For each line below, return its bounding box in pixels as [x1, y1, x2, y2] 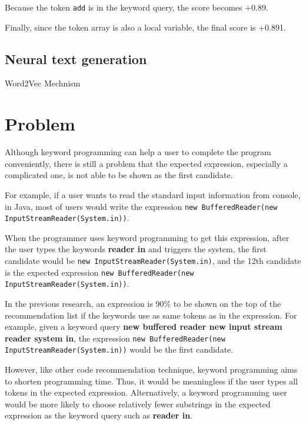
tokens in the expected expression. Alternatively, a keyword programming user [5, 386, 287, 399]
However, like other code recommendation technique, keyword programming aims [5, 363, 298, 376]
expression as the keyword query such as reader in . [5, 409, 193, 421]
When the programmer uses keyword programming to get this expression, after [5, 231, 290, 243]
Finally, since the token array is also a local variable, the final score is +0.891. [5, 21, 286, 33]
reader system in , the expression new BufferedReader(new [5, 332, 225, 344]
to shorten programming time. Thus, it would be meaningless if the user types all [5, 374, 298, 387]
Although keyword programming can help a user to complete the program [5, 146, 271, 158]
